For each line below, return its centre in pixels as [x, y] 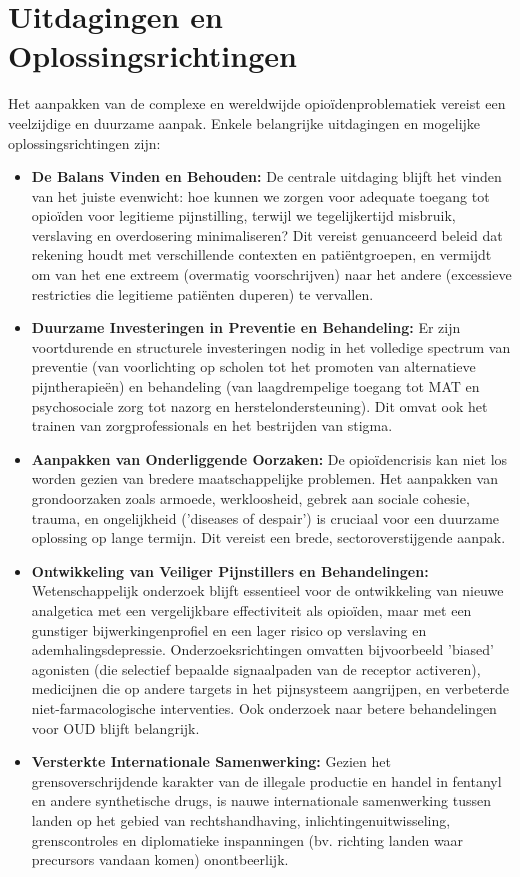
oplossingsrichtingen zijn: [84, 142]
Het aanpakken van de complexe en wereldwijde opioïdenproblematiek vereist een [257, 103]
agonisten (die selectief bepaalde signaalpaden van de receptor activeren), [256, 668]
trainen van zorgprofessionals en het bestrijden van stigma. [212, 425]
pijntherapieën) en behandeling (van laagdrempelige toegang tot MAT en [255, 386]
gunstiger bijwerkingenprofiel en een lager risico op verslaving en [229, 629]
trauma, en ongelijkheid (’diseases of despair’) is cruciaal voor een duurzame [265, 517]
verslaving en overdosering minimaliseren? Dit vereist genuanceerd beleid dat [267, 234]
